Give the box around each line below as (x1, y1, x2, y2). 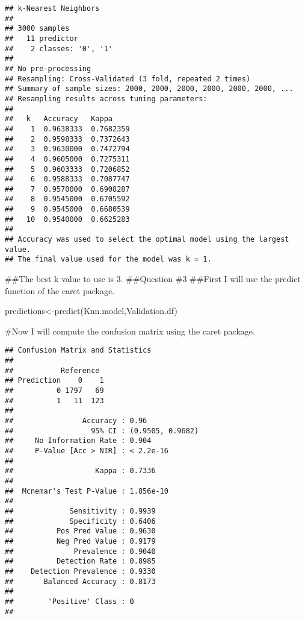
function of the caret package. (5, 284, 115, 297)
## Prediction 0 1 (5, 376, 104, 385)
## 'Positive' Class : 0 (5, 597, 134, 606)
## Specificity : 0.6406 (5, 517, 156, 526)
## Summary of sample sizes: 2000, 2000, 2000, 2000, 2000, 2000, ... (5, 84, 294, 93)
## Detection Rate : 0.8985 (5, 557, 156, 566)
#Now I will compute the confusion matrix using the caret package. (5, 324, 255, 337)
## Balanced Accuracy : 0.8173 (5, 577, 156, 586)
